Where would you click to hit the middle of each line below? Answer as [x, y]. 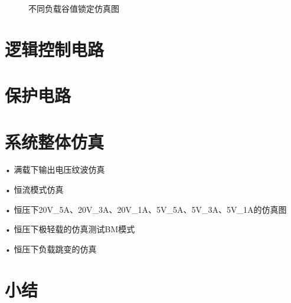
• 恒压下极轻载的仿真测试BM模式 [70, 229]
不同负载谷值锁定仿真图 [74, 8]
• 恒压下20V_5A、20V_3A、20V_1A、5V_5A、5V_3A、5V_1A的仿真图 [146, 209]
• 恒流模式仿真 [34, 190]
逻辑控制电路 [55, 49]
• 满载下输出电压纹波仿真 [55, 169]
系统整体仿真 [55, 141]
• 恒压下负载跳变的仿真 [51, 248]
